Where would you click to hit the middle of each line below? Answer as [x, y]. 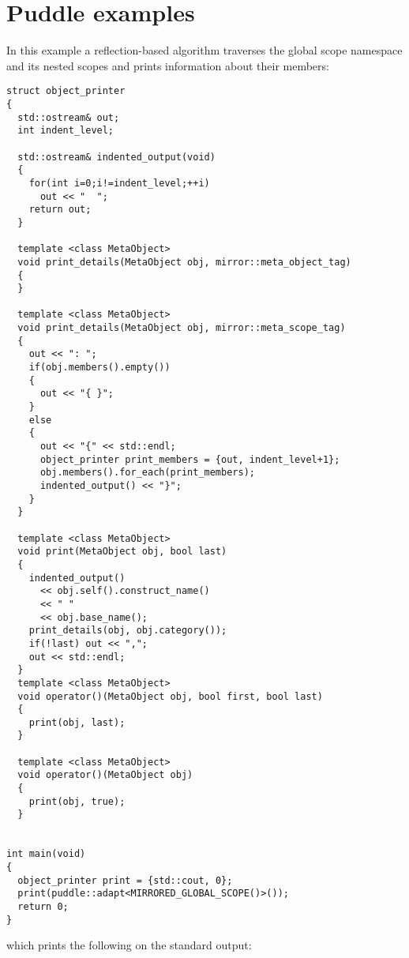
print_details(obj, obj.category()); [128, 631]
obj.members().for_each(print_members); [147, 473]
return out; [60, 210]
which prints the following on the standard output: [129, 945]
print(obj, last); [77, 722]
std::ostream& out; [69, 117]
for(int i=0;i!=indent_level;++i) [119, 183]
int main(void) [46, 854]
